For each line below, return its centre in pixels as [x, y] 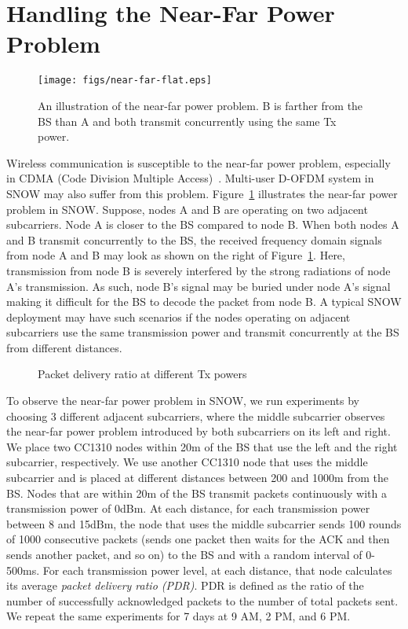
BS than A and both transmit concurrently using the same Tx [187, 121]
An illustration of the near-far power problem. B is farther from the [200, 105]
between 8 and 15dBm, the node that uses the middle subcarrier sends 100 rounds [204, 523]
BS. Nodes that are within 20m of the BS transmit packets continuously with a [197, 493]
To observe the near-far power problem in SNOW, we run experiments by [183, 401]
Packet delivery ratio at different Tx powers [142, 374]
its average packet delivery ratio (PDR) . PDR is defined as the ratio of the [185, 585]
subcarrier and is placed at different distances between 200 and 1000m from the [197, 478]
